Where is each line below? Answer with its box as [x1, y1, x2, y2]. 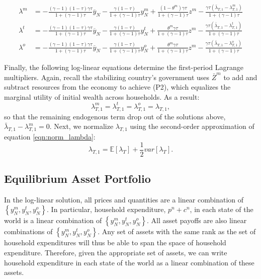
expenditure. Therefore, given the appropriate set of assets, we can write [4, 247, 227, 258]
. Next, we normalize [49, 121, 114, 131]
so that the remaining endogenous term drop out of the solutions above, [4, 111, 226, 121]
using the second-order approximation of [130, 121, 254, 131]
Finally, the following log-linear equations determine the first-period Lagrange [4, 61, 244, 72]
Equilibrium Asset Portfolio [4, 171, 151, 186]
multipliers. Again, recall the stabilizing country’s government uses [4, 72, 210, 82]
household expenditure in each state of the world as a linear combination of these [4, 257, 254, 267]
